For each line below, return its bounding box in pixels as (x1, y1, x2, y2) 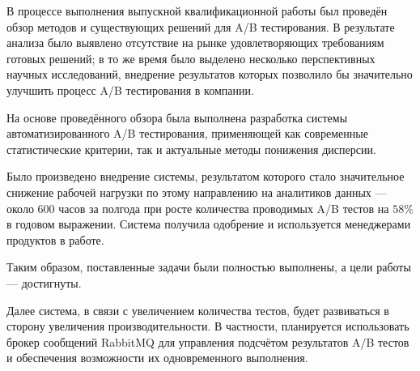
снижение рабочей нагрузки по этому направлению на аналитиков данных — (6, 183, 387, 200)
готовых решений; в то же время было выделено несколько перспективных (6, 49, 375, 66)
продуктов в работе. (6, 231, 104, 248)
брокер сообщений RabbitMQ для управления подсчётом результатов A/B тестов (6, 333, 409, 350)
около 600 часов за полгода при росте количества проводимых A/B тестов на (6, 199, 389, 216)
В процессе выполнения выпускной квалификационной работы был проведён (6, 2, 388, 19)
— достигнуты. (6, 274, 82, 291)
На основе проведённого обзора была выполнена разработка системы (6, 109, 348, 126)
